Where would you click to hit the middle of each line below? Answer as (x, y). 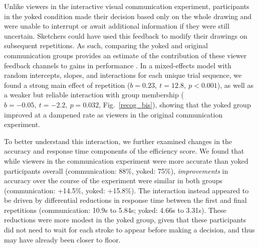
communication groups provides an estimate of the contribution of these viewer (125, 55)
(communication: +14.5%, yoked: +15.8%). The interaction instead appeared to (126, 190)
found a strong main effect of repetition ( (67, 85)
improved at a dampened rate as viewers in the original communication (113, 114)
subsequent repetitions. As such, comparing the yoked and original (106, 45)
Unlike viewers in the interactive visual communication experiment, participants (127, 6)
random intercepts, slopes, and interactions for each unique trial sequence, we (123, 75)
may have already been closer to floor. (62, 239)
